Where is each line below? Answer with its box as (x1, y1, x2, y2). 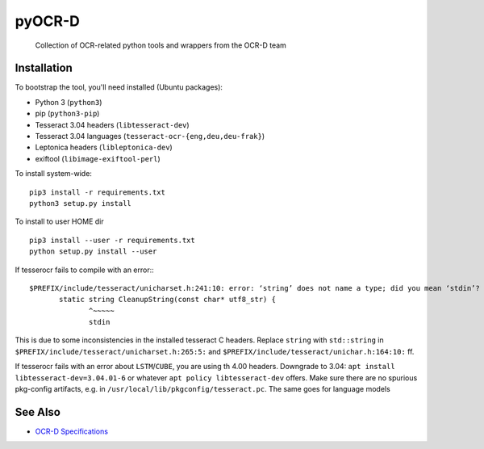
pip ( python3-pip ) (35, 109, 100, 119)
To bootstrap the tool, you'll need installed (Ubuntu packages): (15, 82, 223, 92)
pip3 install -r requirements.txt (29, 187, 165, 197)
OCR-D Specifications (35, 426, 109, 436)
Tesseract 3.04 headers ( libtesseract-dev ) (35, 120, 190, 129)
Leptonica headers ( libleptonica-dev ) (35, 142, 173, 153)
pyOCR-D (15, 12, 80, 30)
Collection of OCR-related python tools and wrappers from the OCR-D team (35, 40, 286, 50)
